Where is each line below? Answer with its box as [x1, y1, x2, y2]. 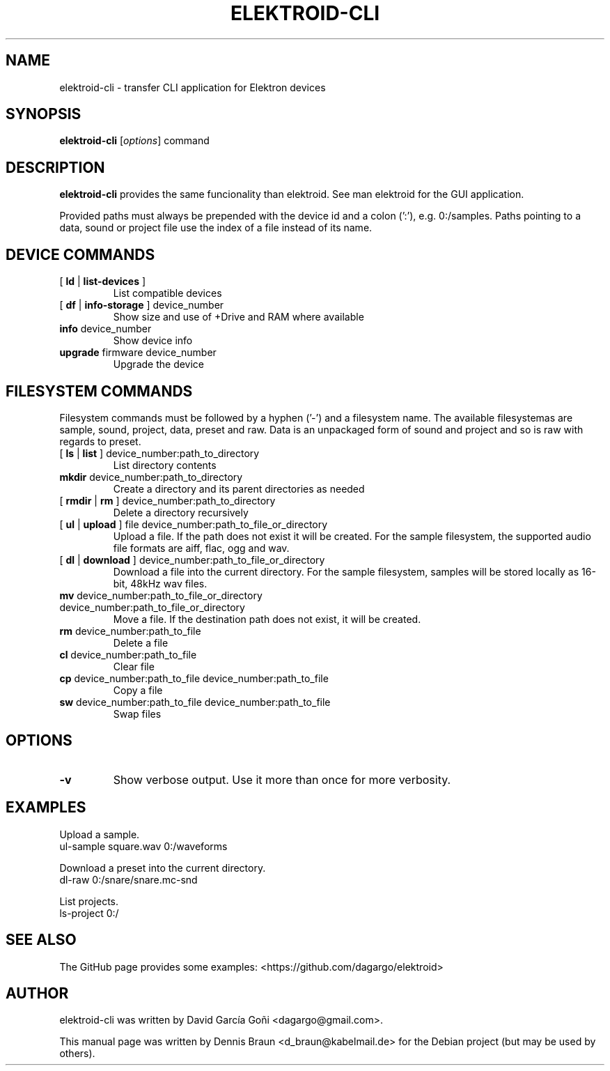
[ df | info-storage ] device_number [59, 299, 224, 311]
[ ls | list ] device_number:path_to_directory [59, 447, 260, 459]
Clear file [113, 660, 155, 672]
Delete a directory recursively [113, 506, 249, 518]
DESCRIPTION [6, 158, 105, 176]
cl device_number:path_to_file [59, 648, 197, 661]
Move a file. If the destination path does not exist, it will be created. [113, 612, 421, 625]
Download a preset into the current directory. [59, 861, 266, 874]
